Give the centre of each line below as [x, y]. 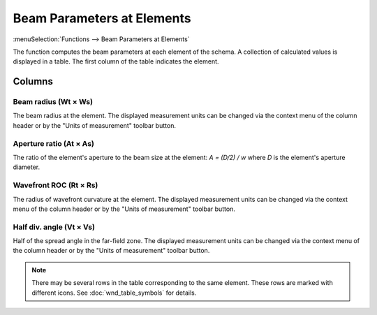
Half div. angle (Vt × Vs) [54, 227]
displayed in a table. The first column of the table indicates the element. [116, 61]
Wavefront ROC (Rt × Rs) [56, 185]
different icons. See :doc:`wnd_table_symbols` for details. [114, 293]
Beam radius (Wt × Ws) [53, 102]
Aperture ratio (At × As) [53, 143]
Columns [33, 81]
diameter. [27, 167]
